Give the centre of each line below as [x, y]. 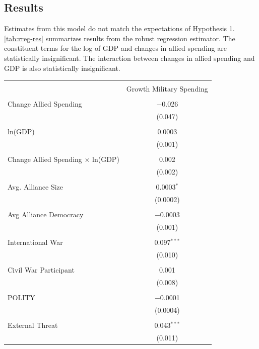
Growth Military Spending [167, 89]
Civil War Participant [41, 269]
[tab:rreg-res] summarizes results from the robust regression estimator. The [120, 38]
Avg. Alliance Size [36, 187]
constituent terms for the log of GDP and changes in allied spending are [115, 48]
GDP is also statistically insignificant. [62, 68]
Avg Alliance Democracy [46, 214]
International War [35, 242]
